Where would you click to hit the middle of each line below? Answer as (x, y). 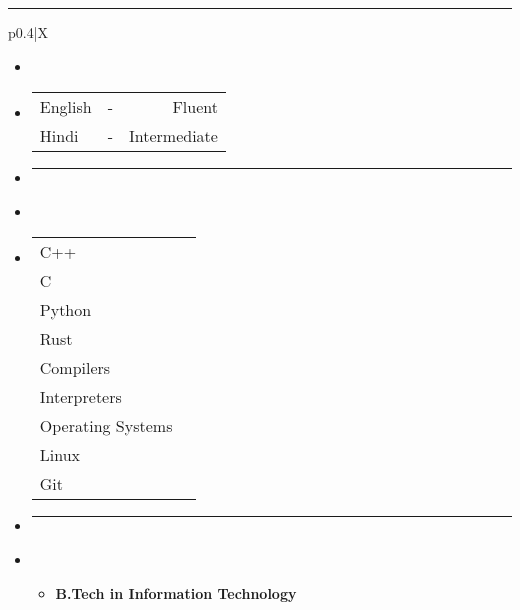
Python (65, 310)
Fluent (195, 107)
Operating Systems (106, 426)
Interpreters (80, 397)
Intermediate (173, 136)
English (65, 107)
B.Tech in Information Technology (176, 592)
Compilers (75, 368)
